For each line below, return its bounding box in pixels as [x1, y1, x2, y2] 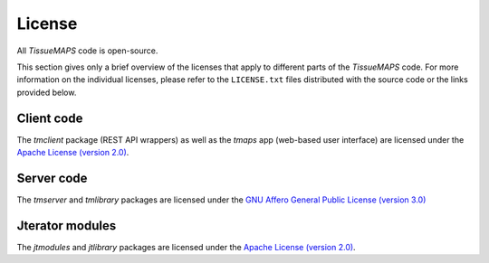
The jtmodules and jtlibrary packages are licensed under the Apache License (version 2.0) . [16, 241, 357, 252]
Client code [16, 110, 83, 126]
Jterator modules [16, 218, 117, 233]
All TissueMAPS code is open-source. [16, 45, 158, 56]
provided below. [16, 87, 77, 98]
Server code [16, 170, 88, 185]
